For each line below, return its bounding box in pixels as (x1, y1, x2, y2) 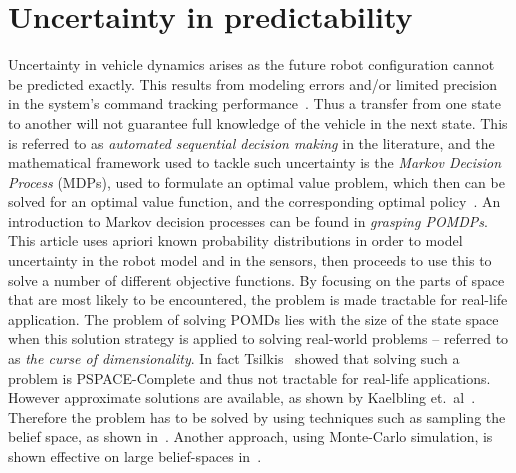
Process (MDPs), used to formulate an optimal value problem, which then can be (8, 171, 505, 192)
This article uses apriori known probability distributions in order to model (8, 230, 463, 251)
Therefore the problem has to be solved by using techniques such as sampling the (8, 406, 506, 427)
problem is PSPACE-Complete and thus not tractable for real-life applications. (8, 367, 491, 388)
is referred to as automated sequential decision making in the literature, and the (8, 132, 495, 153)
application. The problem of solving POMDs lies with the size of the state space (8, 308, 499, 329)
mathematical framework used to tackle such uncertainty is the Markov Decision (8, 152, 502, 173)
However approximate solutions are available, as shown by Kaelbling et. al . (8, 387, 476, 408)
